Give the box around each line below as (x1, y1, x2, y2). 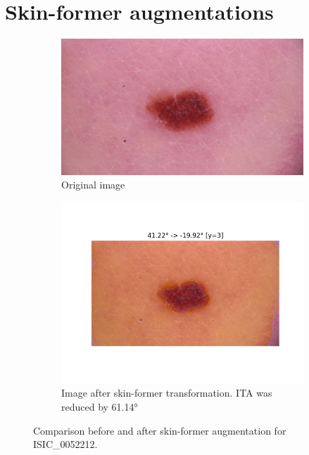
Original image (61, 177, 125, 192)
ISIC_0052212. (33, 437, 98, 451)
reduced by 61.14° (61, 399, 138, 414)
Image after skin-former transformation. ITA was (61, 385, 272, 400)
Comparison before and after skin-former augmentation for (33, 423, 286, 437)
